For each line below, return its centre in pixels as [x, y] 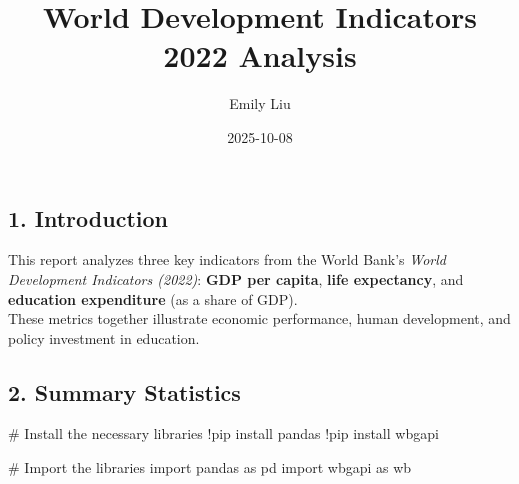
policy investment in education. [104, 337]
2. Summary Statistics [124, 391]
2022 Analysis [260, 55]
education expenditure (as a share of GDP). [153, 298]
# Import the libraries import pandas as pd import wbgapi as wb [210, 467]
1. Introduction [88, 217]
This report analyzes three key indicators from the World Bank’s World [227, 259]
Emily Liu [260, 103]
